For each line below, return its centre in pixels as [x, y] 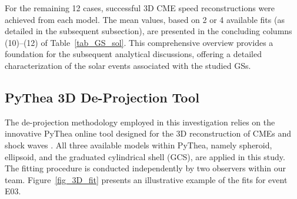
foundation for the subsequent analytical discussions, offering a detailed [133, 54]
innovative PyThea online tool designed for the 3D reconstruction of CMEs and [148, 133]
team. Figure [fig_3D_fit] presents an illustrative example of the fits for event [146, 179]
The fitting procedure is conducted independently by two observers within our [146, 168]
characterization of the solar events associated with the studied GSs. [128, 65]
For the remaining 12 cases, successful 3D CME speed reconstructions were [140, 8]
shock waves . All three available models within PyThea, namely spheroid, [139, 145]
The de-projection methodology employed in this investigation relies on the [140, 122]
